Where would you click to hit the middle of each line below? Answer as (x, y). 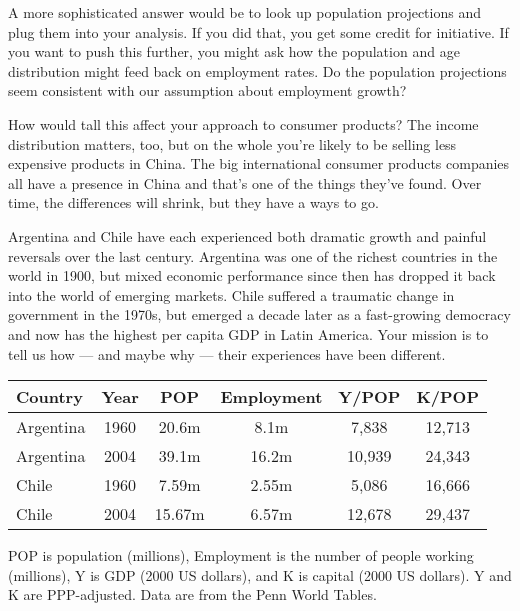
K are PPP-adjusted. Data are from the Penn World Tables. (192, 594)
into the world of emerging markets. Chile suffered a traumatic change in (231, 294)
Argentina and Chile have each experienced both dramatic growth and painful (247, 235)
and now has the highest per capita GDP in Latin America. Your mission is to (248, 333)
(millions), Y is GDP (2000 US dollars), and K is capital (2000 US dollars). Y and (260, 574)
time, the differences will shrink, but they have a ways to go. (193, 202)
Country (49, 397)
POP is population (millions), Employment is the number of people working (241, 555)
